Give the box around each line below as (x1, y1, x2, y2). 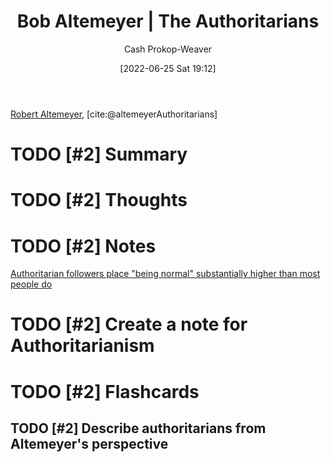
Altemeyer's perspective (10, 436, 169, 453)
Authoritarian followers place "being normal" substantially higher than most (10, 268, 321, 280)
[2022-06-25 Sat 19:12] (119, 62, 217, 74)
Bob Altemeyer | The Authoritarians (16, 10, 320, 33)
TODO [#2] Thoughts (10, 189, 188, 212)
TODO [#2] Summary (10, 143, 188, 166)
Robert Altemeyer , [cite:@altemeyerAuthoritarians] (10, 108, 218, 120)
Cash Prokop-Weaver (123, 43, 213, 55)
